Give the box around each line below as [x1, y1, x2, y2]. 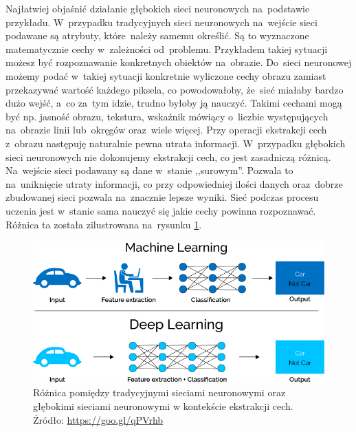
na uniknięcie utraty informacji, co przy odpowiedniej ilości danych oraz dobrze [5, 176, 343, 191]
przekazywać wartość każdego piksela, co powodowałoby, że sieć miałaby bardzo [5, 82, 344, 96]
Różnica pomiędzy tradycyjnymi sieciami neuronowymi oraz [33, 385, 286, 400]
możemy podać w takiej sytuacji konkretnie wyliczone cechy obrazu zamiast [5, 68, 326, 83]
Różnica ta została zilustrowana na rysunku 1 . [5, 217, 202, 231]
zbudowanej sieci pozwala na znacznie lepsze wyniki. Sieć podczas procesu [5, 190, 319, 204]
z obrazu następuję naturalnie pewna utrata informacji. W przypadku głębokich [5, 136, 346, 150]
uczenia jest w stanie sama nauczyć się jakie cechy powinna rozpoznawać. [5, 203, 316, 217]
